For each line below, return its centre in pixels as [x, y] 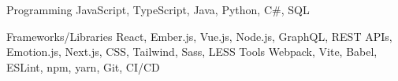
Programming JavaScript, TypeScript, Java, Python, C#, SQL [158, 9]
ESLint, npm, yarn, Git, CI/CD [83, 66]
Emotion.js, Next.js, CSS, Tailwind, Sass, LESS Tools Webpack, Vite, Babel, [192, 52]
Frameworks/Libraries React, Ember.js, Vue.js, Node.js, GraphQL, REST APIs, [199, 36]
